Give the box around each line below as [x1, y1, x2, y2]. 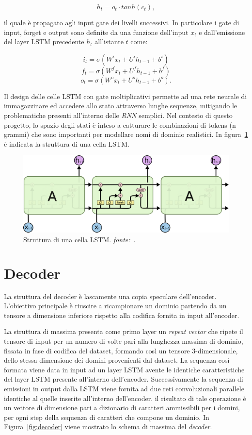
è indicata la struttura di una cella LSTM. [4, 138, 129, 149]
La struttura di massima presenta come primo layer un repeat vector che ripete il [4, 326, 243, 336]
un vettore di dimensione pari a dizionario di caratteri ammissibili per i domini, [4, 402, 240, 413]
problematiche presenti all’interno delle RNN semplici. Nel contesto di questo [4, 110, 233, 120]
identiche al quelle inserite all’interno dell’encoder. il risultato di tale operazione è [4, 393, 246, 403]
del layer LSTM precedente [4, 36, 84, 47]
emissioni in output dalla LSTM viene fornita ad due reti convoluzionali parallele [4, 384, 244, 393]
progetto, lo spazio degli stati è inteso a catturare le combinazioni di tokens [4, 119, 227, 130]
